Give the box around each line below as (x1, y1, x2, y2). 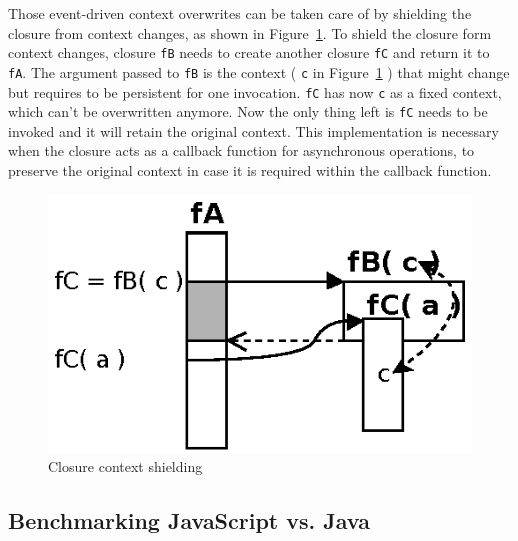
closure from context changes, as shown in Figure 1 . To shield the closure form (8, 22, 492, 43)
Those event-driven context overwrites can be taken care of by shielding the (8, 3, 472, 23)
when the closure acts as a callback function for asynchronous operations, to (8, 140, 475, 161)
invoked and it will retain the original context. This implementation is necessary (8, 120, 499, 141)
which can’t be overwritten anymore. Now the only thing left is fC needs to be (8, 101, 488, 122)
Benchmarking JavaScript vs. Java (8, 505, 370, 536)
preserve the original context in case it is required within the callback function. (8, 160, 492, 180)
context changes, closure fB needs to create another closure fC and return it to (8, 42, 490, 63)
